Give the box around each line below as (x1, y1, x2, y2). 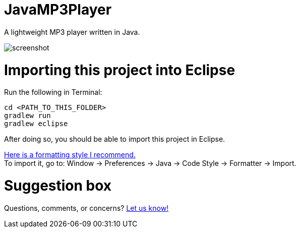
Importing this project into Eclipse (4, 61, 235, 79)
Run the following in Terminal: (4, 88, 102, 97)
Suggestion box (4, 177, 112, 194)
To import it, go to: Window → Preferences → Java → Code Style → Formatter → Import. (4, 159, 296, 168)
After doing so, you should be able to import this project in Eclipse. (4, 135, 225, 144)
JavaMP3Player (4, 1, 112, 18)
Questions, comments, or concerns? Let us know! (4, 203, 169, 212)
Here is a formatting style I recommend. (4, 150, 136, 159)
